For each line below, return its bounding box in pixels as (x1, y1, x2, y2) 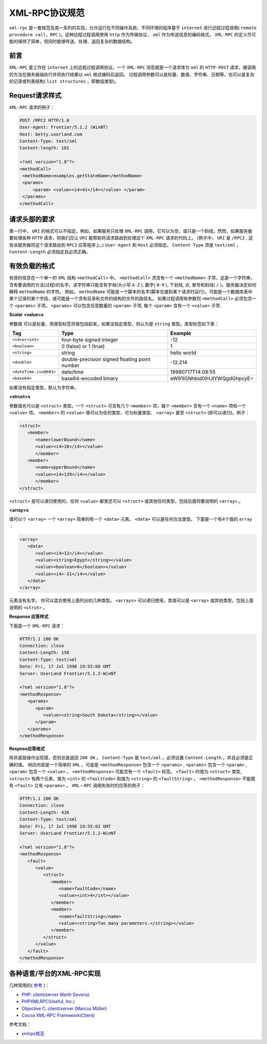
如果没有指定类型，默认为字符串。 (9, 384, 79, 391)
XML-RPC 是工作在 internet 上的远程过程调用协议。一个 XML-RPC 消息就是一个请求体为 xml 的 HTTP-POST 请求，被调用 (9, 64, 257, 70)
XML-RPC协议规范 (9, 7, 85, 18)
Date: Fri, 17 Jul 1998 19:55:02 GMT (19, 823, 111, 829)
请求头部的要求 (9, 215, 55, 223)
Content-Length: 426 (19, 809, 69, 815)
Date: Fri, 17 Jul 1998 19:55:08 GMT (19, 664, 111, 669)
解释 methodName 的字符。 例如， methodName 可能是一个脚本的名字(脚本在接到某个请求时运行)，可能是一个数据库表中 (9, 289, 253, 295)
